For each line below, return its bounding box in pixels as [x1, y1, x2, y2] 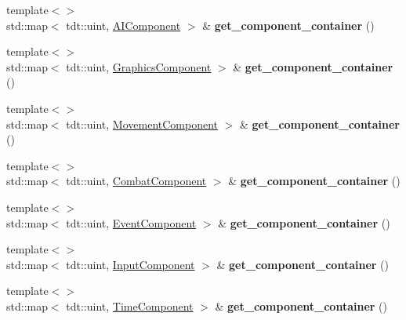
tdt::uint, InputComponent [66, 256, 195, 272]
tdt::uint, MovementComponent [66, 115, 219, 132]
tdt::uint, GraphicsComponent [66, 58, 212, 75]
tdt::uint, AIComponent [66, 16, 181, 33]
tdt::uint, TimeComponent [66, 297, 194, 314]
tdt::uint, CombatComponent [66, 173, 207, 189]
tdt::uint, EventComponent [66, 214, 197, 231]
